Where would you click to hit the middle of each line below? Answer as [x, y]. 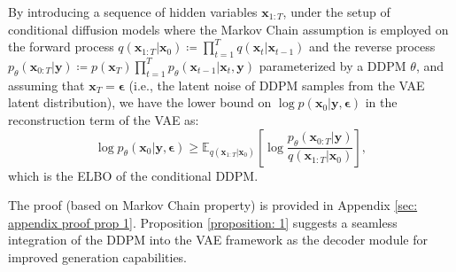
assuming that [46, 85]
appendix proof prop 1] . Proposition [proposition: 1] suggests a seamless [203, 222]
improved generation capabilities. [98, 256]
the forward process [61, 47]
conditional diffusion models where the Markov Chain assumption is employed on [228, 29]
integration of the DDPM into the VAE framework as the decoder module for [218, 240]
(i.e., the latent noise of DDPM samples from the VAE [277, 85]
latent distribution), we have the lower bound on [140, 102]
